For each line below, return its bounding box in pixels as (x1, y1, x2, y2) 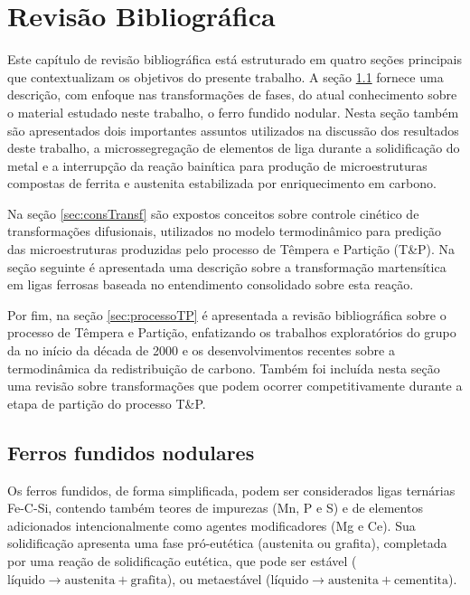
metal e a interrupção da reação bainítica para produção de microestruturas (7, 156, 428, 175)
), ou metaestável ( (166, 569, 271, 588)
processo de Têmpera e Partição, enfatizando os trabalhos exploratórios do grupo (7, 323, 456, 342)
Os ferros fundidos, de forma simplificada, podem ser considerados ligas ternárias (7, 480, 456, 499)
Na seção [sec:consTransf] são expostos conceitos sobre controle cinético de (7, 203, 419, 222)
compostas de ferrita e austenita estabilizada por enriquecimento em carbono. (7, 174, 437, 193)
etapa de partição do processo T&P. (7, 393, 206, 412)
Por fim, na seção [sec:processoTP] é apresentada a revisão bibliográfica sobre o (7, 305, 446, 324)
